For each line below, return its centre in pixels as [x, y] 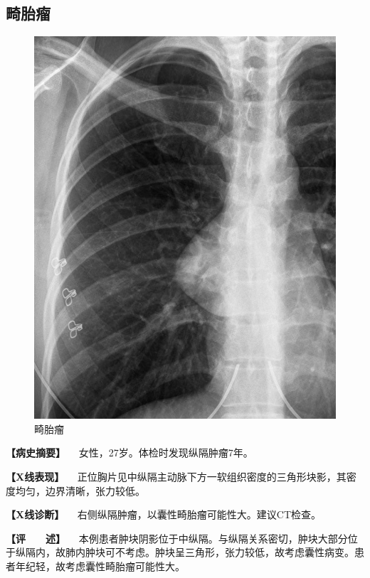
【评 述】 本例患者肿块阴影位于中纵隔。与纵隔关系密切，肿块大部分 [177, 538]
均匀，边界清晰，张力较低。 [80, 490]
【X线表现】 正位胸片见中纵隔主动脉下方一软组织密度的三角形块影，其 [176, 476]
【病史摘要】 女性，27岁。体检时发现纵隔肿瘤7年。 [129, 453]
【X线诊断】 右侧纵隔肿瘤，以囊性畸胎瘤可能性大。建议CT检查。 [164, 514]
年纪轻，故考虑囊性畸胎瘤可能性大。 [100, 566]
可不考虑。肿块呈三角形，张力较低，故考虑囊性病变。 [229, 552]
